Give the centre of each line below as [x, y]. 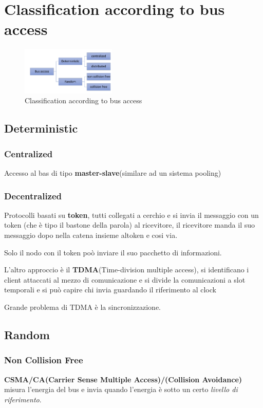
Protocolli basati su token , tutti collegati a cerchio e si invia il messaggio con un [131, 215]
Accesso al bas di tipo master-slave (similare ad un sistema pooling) [113, 173]
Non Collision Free [44, 360]
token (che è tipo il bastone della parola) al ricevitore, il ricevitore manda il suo [130, 225]
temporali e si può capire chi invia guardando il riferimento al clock [110, 290]
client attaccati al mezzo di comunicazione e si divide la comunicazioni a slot [125, 279]
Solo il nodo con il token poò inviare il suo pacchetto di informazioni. [113, 252]
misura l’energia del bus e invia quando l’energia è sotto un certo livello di [121, 389]
